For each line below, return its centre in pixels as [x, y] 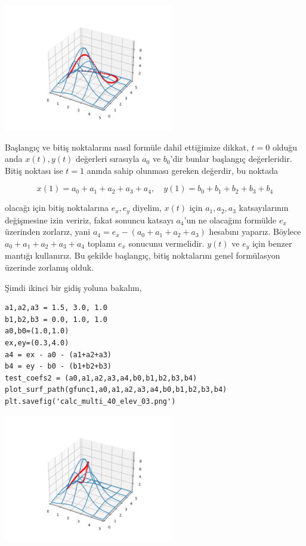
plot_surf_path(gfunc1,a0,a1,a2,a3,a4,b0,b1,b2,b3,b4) [116, 390]
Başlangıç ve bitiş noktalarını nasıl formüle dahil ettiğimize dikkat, [127, 147]
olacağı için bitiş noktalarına [57, 208]
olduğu [285, 147]
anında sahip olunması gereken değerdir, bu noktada [183, 170]
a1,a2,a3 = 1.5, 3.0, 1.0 [56, 308]
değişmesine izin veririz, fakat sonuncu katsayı [89, 220]
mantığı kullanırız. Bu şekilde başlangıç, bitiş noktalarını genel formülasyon [143, 255]
